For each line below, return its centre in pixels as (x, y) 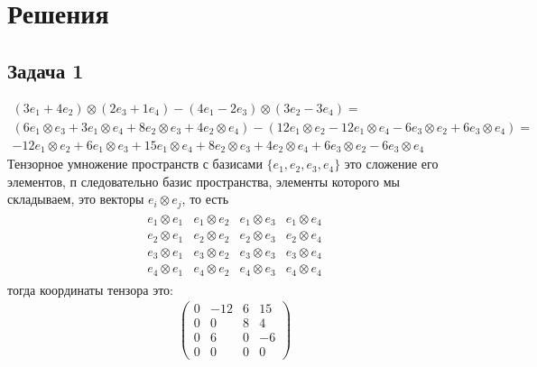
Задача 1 (46, 70)
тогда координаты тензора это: (91, 289)
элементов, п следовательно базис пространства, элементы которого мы (204, 181)
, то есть (205, 199)
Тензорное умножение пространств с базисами (135, 164)
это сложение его (391, 164)
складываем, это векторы (76, 199)
